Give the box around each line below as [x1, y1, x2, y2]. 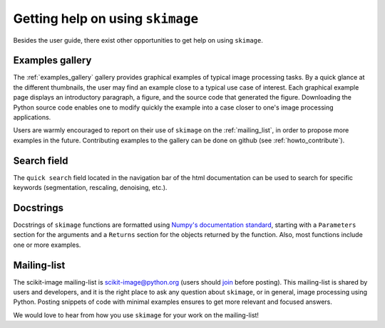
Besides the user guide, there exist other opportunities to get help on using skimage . [13, 36, 263, 44]
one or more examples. [13, 240, 81, 249]
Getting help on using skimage [13, 11, 199, 26]
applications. [13, 113, 51, 122]
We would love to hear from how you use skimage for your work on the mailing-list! [13, 310, 260, 319]
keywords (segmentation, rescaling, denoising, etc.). [13, 184, 168, 192]
